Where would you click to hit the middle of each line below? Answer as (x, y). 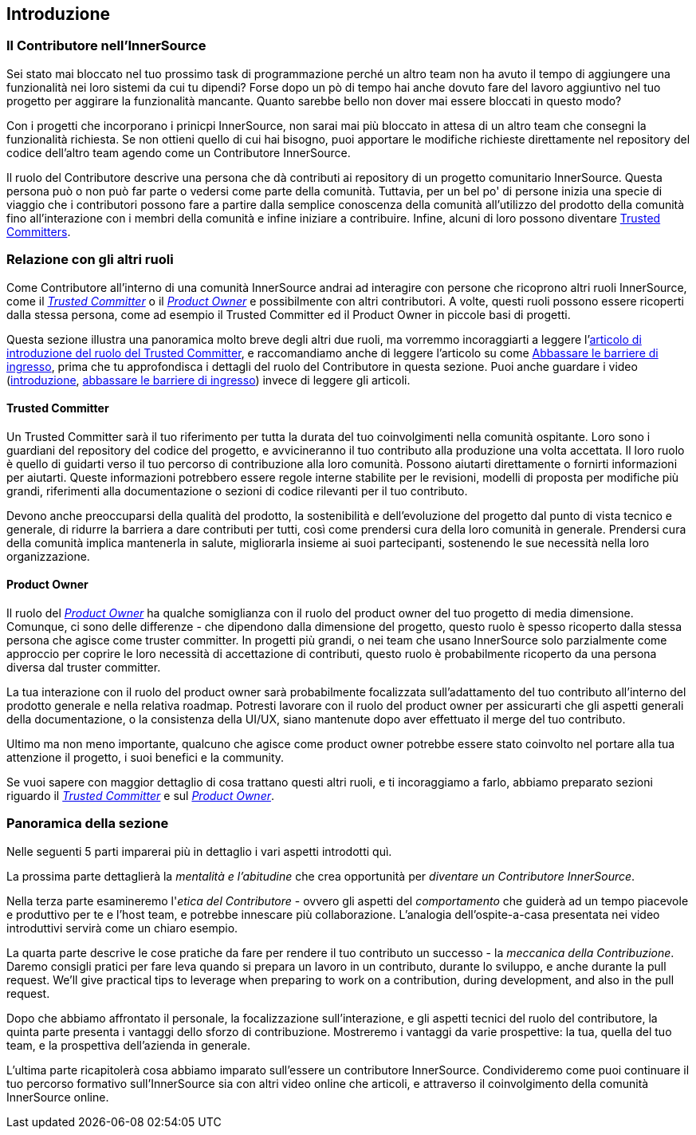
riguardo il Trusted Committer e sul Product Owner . (141, 795)
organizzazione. (48, 556)
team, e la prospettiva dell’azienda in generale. (129, 1045)
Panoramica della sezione (88, 824)
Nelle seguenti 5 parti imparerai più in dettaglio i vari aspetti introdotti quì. (199, 851)
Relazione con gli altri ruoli (90, 260)
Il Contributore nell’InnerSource (106, 46)
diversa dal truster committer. (84, 667)
